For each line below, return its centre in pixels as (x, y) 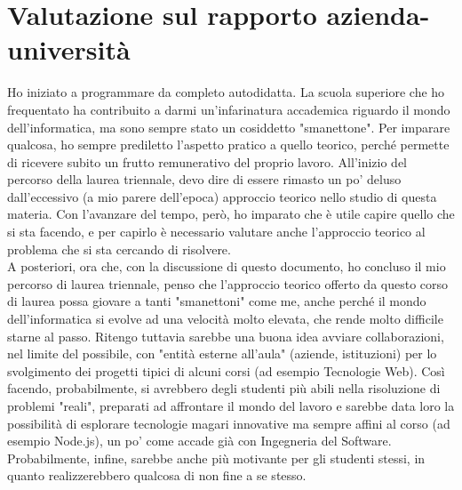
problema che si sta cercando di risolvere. (119, 249)
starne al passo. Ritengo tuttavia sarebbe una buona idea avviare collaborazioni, (226, 336)
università (69, 49)
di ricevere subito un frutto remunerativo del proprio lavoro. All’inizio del (207, 161)
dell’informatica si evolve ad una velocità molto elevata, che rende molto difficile (225, 319)
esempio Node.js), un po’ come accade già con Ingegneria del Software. (199, 441)
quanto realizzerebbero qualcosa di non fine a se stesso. (157, 475)
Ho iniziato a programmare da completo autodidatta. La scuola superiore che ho (226, 92)
